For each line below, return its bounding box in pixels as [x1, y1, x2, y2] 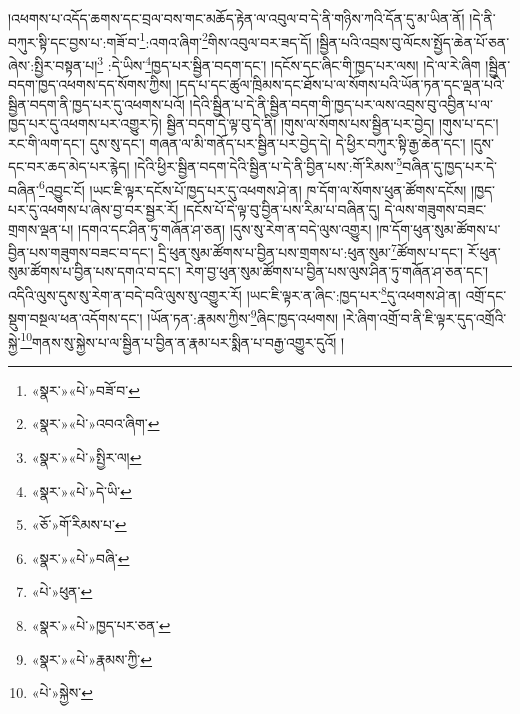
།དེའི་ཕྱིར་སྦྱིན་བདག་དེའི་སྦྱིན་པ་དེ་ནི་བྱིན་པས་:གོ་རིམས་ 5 [134, 153, 403, 177]
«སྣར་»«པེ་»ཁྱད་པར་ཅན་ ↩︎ [31, 614, 171, 635]
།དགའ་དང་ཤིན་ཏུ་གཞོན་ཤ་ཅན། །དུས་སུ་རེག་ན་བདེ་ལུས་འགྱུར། [78, 218, 372, 239]
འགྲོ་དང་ [465, 284, 507, 305]
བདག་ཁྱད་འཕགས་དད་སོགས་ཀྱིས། [8, 74, 172, 95]
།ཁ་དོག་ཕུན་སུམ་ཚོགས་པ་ [376, 218, 501, 239]
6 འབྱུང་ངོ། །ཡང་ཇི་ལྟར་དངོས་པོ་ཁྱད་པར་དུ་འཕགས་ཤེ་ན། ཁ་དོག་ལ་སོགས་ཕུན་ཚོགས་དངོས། [39, 176, 467, 200]
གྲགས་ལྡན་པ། [8, 218, 74, 239]
